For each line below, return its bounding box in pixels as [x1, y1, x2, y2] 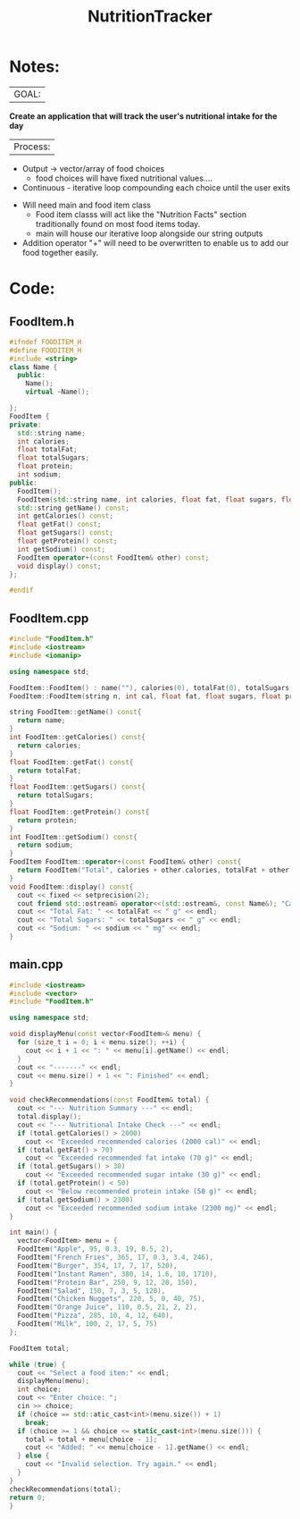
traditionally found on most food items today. [35, 218, 201, 229]
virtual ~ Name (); [25, 387, 90, 397]
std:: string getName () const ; [17, 503, 129, 512]
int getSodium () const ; [17, 544, 105, 553]
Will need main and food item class [21, 199, 152, 210]
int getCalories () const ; [17, 511, 114, 520]
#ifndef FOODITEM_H [9, 337, 82, 346]
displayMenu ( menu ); [17, 1377, 90, 1386]
